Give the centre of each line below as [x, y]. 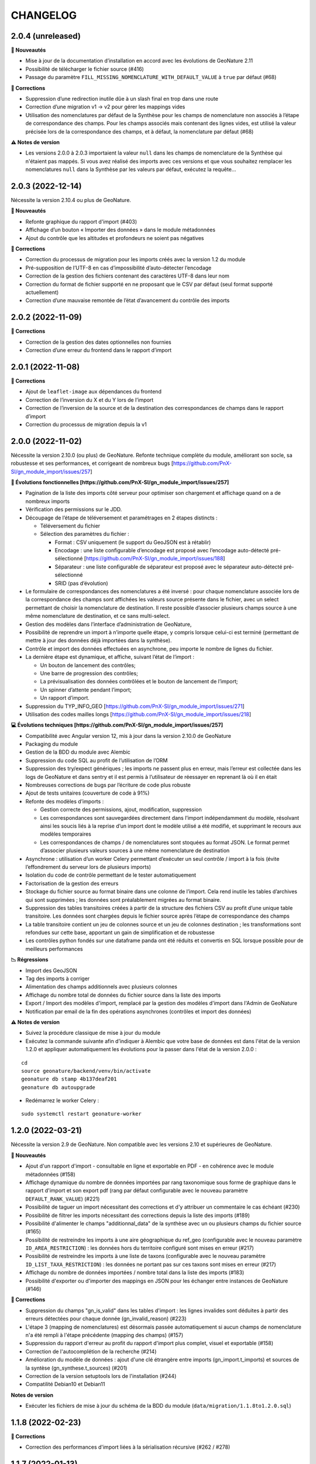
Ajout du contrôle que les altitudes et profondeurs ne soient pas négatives [115, 238]
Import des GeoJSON [51, 970]
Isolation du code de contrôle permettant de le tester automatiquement [111, 875]
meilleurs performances [54, 949]
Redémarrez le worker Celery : [62, 1100]
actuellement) [42, 292]
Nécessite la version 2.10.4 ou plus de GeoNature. [71, 200]
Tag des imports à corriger [58, 979]
